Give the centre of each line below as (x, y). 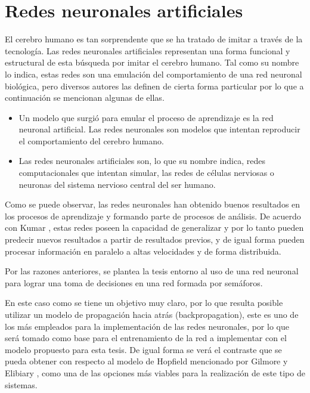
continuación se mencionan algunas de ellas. (85, 98)
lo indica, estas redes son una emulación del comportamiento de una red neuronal (154, 74)
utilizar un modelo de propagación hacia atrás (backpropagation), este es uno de (152, 314)
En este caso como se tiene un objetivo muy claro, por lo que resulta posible (144, 303)
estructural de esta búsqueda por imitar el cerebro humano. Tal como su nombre (152, 62)
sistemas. (21, 384)
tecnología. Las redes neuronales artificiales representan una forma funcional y (148, 50)
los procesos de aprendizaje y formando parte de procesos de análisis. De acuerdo (153, 216)
